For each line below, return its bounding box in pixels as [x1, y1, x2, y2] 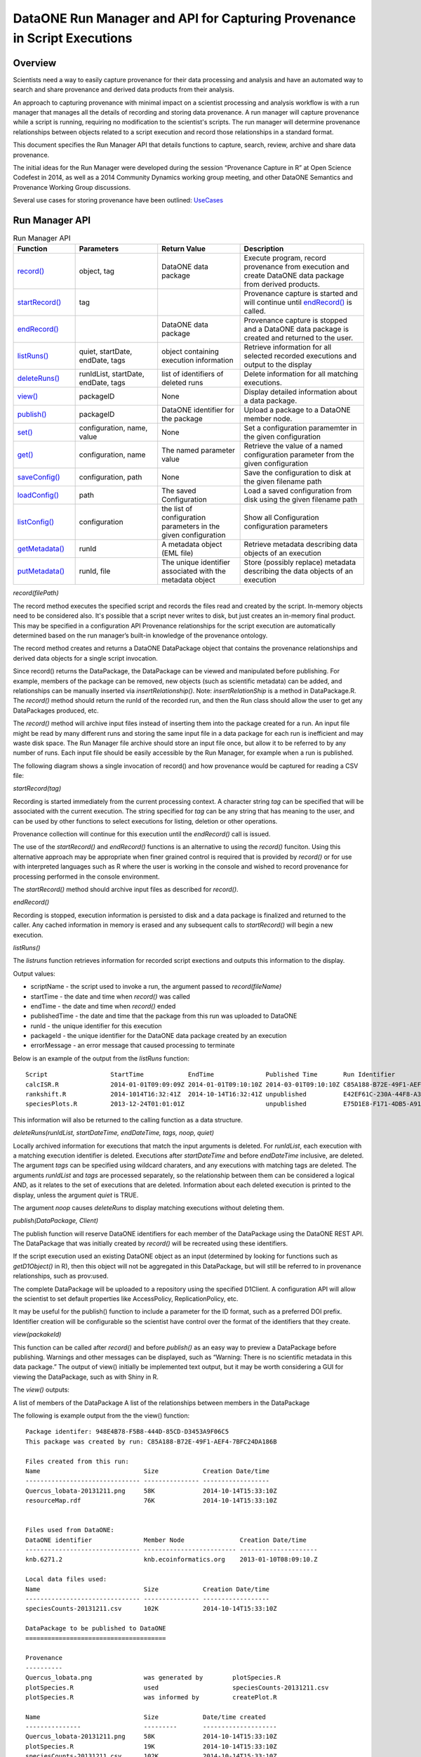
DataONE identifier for [161, 405, 234, 415]
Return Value [161, 244, 206, 254]
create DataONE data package [243, 271, 345, 280]
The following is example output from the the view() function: [13, 1411, 190, 1420]
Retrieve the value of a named [243, 441, 343, 451]
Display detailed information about [243, 387, 358, 397]
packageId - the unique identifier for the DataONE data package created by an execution [30, 1032, 287, 1040]
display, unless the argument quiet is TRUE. [13, 1191, 139, 1199]
